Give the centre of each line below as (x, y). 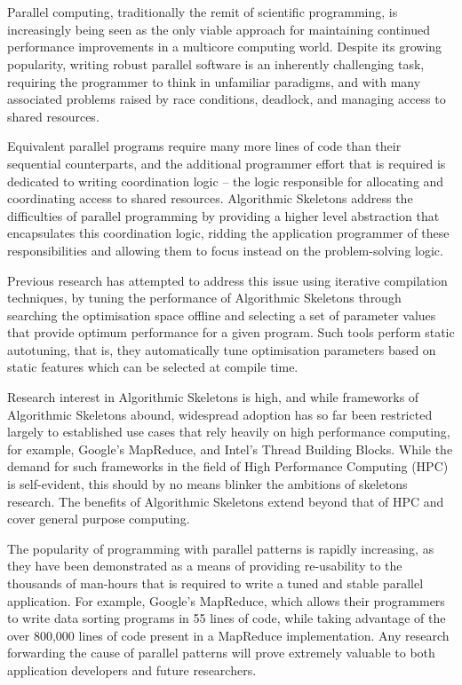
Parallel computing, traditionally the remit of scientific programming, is (203, 12)
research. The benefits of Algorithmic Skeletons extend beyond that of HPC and (226, 501)
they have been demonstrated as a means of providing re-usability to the (205, 566)
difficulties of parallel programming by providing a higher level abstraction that (223, 215)
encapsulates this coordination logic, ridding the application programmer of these (228, 233)
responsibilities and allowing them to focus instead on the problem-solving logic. (225, 250)
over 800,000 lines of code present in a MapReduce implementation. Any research (228, 635)
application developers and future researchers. (132, 669)
